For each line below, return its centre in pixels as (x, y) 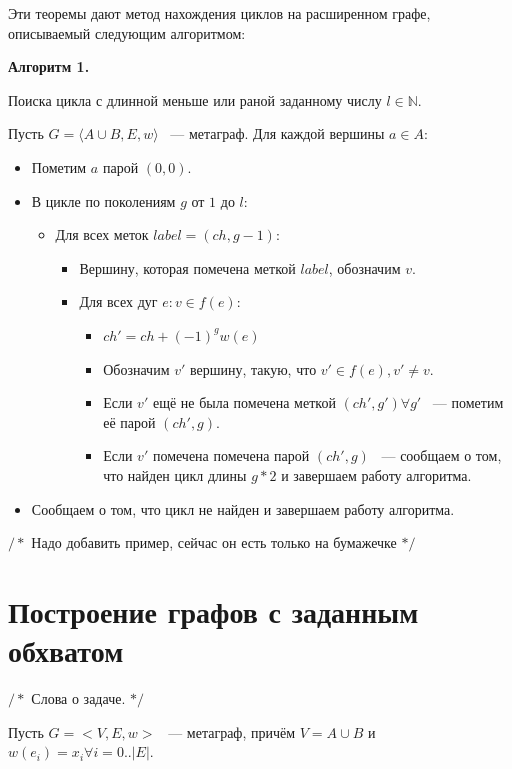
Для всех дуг (118, 301)
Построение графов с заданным (213, 610)
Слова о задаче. (78, 698)
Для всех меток (102, 234)
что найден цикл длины (175, 474)
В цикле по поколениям (103, 200)
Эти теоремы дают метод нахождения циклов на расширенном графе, (219, 13)
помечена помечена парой (231, 455)
